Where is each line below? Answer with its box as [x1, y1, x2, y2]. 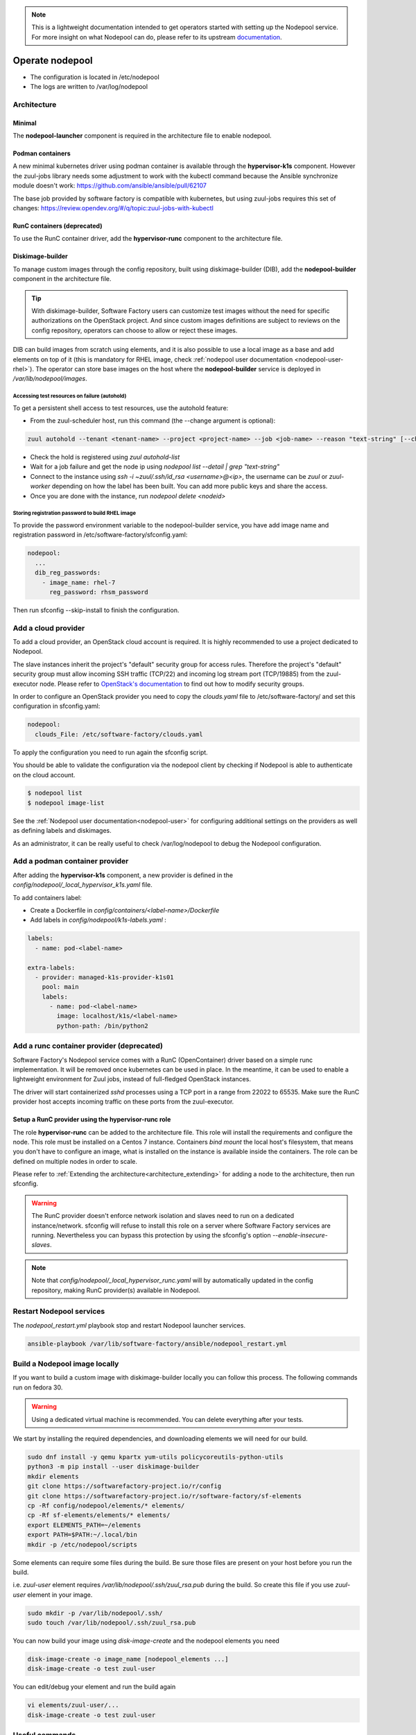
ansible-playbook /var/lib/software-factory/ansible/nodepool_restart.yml [27, 1339, 288, 1348]
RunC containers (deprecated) [12, 221, 103, 230]
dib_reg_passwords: [35, 569, 101, 577]
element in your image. [26, 1590, 93, 1599]
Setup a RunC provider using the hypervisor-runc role [12, 1115, 171, 1124]
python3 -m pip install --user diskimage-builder [27, 1463, 200, 1471]
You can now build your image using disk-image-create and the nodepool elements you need [12, 1636, 280, 1645]
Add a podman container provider [12, 856, 129, 866]
